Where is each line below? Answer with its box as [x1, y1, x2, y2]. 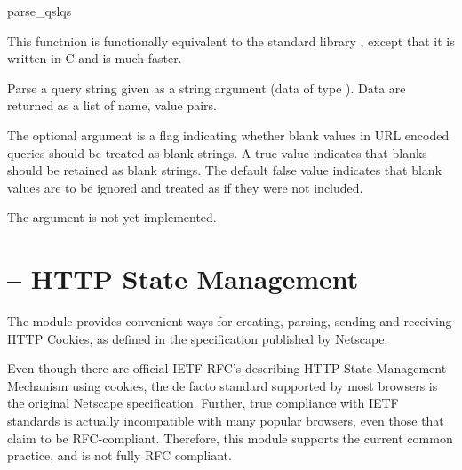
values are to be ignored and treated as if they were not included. [7, 178, 363, 196]
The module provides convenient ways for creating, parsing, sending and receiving [7, 312, 452, 331]
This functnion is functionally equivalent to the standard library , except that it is [7, 31, 455, 50]
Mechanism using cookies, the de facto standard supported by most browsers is [7, 376, 438, 394]
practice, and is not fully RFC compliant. [7, 446, 232, 465]
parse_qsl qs [7, 2, 72, 20]
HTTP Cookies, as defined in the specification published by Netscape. [7, 329, 388, 347]
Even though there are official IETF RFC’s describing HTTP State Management [7, 359, 447, 378]
